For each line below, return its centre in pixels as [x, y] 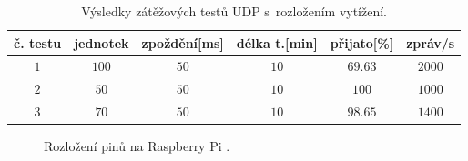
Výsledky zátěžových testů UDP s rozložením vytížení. [234, 11]
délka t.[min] [277, 42]
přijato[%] [362, 42]
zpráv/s [431, 42]
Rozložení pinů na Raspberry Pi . [137, 146]
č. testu [38, 42]
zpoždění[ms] [183, 42]
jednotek [102, 42]
